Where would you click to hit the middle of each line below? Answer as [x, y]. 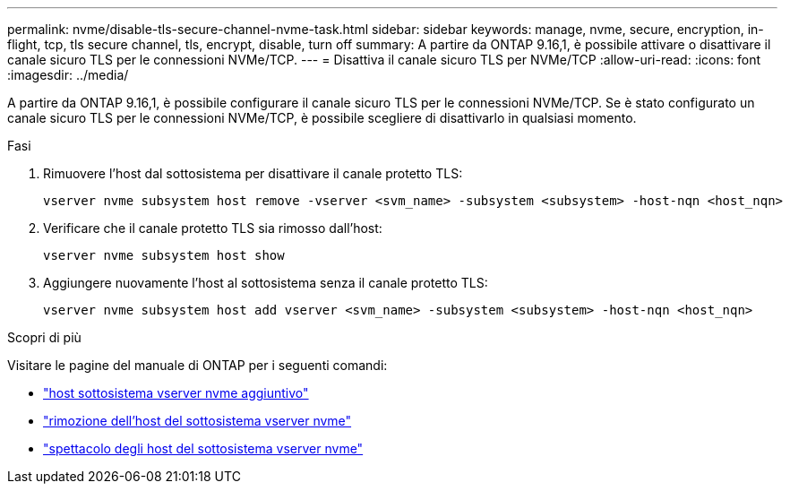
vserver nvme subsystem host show [164, 255]
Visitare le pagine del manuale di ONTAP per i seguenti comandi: [197, 365]
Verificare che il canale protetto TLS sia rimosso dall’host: [213, 228]
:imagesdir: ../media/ [68, 75]
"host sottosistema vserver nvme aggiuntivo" [176, 393]
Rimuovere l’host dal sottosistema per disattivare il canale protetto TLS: [253, 173]
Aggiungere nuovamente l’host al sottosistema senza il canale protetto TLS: [266, 283]
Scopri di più [44, 337]
